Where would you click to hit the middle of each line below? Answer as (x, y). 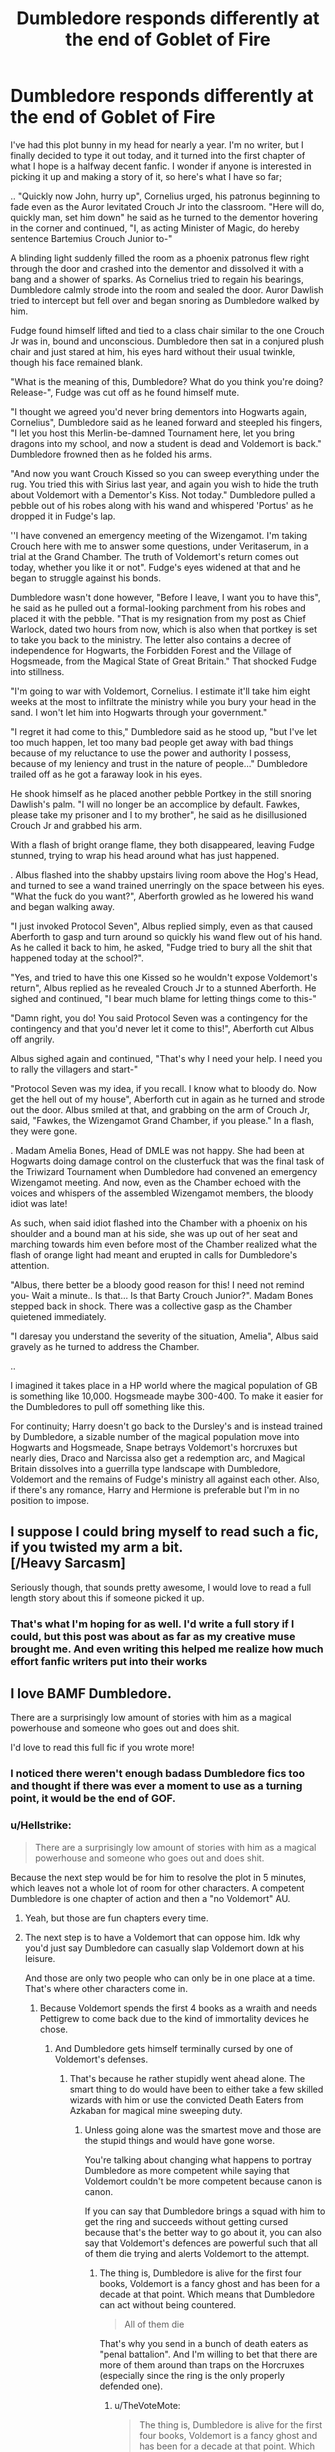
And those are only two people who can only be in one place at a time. (170, 1978)
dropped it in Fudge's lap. (63, 516)
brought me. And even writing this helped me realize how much (167, 1649)
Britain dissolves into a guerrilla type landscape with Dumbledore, (146, 1468)
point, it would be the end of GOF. (93, 1799)
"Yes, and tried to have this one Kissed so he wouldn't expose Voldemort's (164, 977)
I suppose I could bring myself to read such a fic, (164, 1532)
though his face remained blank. (76, 362)
